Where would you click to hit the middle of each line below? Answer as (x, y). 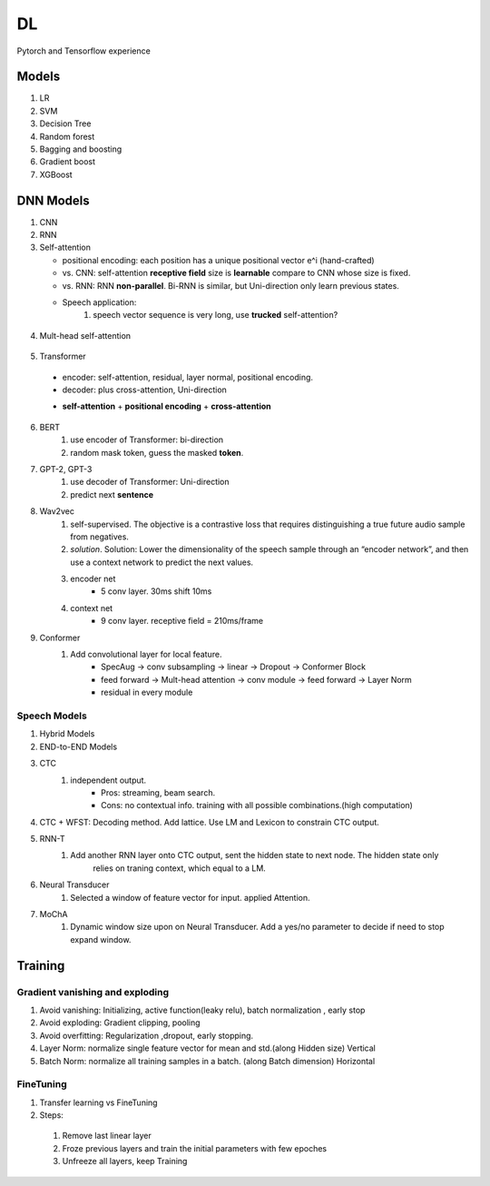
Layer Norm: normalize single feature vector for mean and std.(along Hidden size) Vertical (208, 1048)
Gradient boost (67, 162)
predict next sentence (112, 494)
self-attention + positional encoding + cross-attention (167, 406)
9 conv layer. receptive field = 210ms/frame (182, 621)
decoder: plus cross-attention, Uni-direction (144, 390)
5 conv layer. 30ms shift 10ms (157, 591)
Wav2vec (57, 511)
